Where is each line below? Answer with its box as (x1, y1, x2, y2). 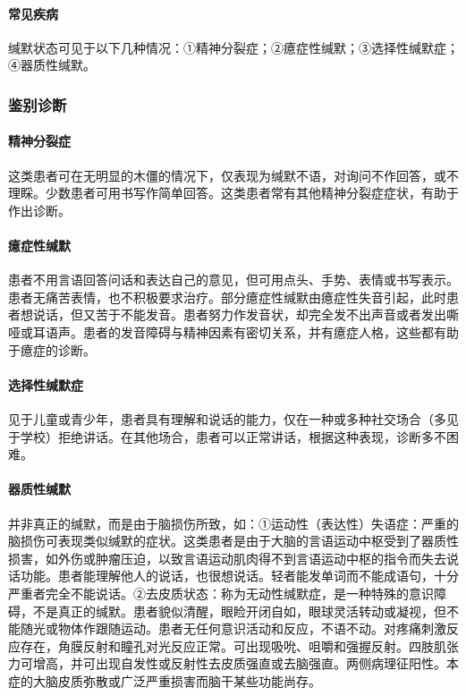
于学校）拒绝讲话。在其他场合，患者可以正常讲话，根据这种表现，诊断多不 (8, 427, 446, 446)
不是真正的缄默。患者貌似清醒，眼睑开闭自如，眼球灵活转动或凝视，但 (32, 601, 446, 620)
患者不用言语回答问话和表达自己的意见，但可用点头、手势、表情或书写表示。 (8, 270, 459, 289)
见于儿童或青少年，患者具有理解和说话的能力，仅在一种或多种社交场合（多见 (8, 409, 459, 428)
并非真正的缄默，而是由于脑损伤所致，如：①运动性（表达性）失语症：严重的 (8, 514, 459, 532)
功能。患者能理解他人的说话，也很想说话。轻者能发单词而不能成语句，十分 (20, 566, 459, 585)
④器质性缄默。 (8, 55, 96, 74)
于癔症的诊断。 (8, 340, 96, 359)
